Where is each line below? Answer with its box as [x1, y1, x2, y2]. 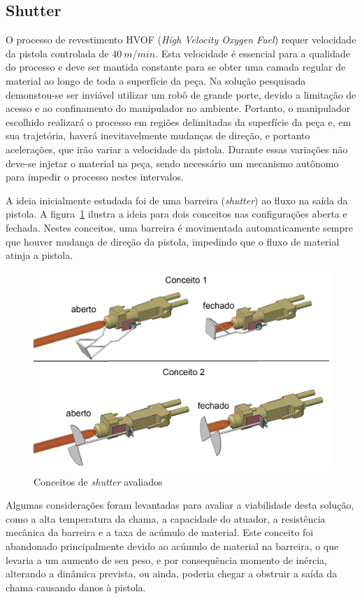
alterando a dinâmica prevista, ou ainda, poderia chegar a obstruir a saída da [6, 566, 338, 581]
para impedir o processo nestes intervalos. [6, 169, 184, 184]
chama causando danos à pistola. [6, 579, 146, 594]
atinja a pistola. [6, 248, 73, 262]
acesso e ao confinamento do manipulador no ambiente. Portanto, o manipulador [6, 101, 351, 115]
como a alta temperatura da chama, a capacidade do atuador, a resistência [6, 511, 326, 526]
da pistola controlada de [6, 45, 109, 60]
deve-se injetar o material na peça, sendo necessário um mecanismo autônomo [6, 155, 339, 170]
